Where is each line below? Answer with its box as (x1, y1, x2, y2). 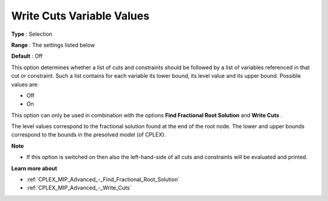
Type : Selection (11, 30, 53, 38)
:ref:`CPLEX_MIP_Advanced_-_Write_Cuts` (26, 184, 132, 191)
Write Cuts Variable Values (11, 9, 150, 22)
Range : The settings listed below (11, 41, 95, 49)
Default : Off (11, 52, 43, 60)
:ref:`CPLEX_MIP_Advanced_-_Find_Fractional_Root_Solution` (26, 176, 180, 183)
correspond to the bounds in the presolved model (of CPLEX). (11, 131, 166, 138)
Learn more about (11, 165, 58, 172)
